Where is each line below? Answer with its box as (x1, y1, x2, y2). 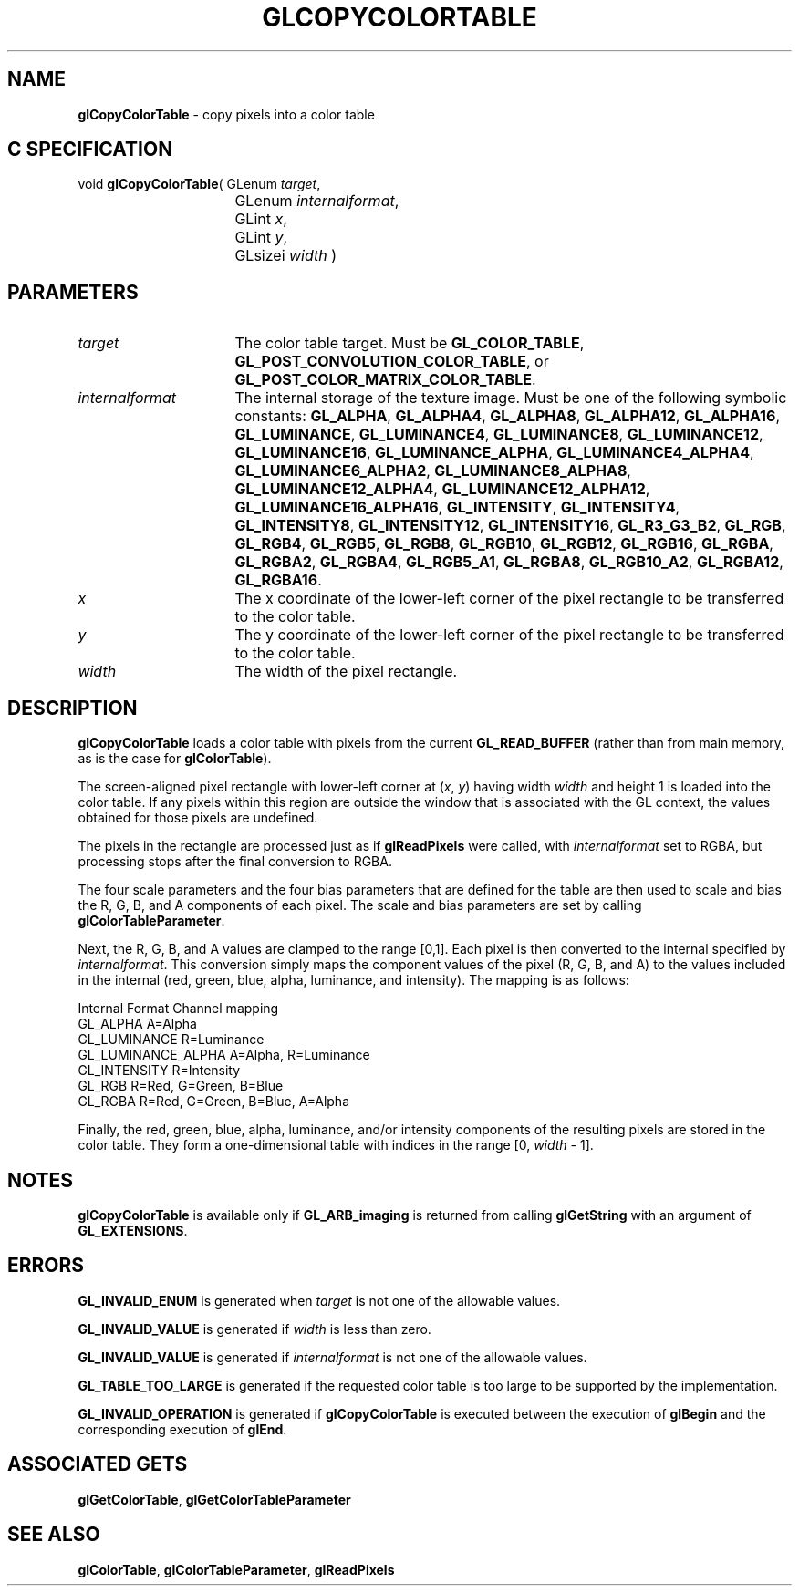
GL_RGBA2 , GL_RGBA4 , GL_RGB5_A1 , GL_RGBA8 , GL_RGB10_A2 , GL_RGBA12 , (234, 553, 783, 572)
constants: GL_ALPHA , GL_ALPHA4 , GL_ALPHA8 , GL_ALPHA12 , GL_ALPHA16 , (234, 407, 780, 426)
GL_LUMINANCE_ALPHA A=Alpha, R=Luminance (78, 1047, 370, 1063)
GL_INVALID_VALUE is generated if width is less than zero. (78, 1320, 431, 1337)
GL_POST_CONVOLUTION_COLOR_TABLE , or (234, 352, 549, 371)
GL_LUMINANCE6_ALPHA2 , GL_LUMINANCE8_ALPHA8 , (234, 461, 631, 481)
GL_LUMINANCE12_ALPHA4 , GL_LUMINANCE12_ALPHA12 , (234, 480, 650, 499)
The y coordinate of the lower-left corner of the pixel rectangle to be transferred (234, 626, 784, 645)
